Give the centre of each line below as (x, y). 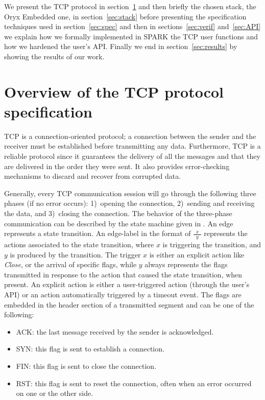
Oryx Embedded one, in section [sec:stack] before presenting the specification (125, 16)
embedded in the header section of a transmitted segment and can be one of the (129, 304)
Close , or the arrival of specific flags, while (70, 264)
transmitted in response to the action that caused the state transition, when (123, 274)
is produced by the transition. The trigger (75, 254)
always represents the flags (186, 264)
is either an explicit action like (197, 254)
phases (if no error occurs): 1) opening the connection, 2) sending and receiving (129, 203)
